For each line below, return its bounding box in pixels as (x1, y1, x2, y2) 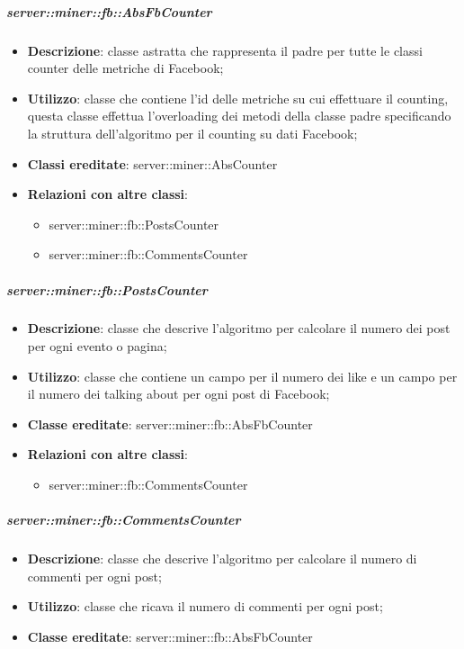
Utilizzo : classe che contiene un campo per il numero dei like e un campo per (27, 366, 458, 385)
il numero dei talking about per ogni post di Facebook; (27, 384, 330, 403)
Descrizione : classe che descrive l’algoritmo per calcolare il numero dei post (27, 319, 451, 338)
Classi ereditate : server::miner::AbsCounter (27, 154, 278, 173)
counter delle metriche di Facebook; (27, 59, 224, 77)
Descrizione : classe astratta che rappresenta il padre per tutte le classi (27, 41, 423, 59)
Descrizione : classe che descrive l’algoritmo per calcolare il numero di (27, 549, 417, 568)
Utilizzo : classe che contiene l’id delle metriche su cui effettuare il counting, (27, 88, 449, 107)
